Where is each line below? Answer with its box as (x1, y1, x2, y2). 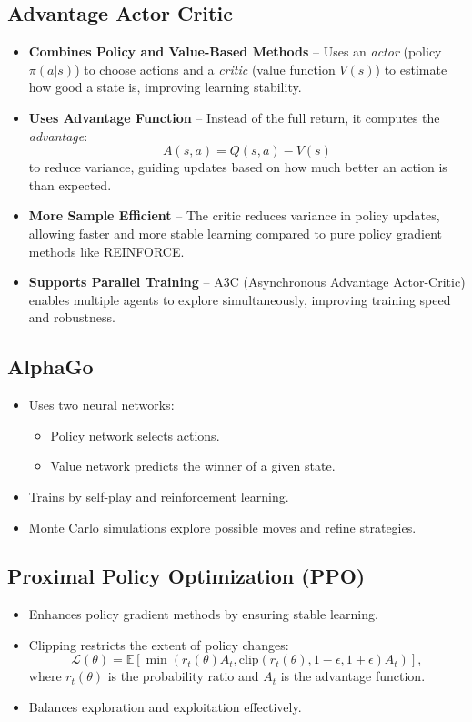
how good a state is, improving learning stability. (28, 77, 302, 97)
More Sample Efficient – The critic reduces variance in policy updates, (28, 206, 440, 225)
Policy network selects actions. (50, 425, 220, 444)
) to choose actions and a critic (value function (75, 59, 336, 78)
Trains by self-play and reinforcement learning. (28, 486, 289, 505)
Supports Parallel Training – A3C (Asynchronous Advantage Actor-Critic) (28, 272, 466, 291)
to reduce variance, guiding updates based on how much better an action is (28, 158, 447, 177)
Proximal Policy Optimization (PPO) (7, 562, 366, 590)
